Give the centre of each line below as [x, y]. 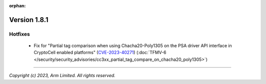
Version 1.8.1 [29, 20]
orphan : [17, 6]
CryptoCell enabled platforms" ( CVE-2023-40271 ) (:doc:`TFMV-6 [100, 53]
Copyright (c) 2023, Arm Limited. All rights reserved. [62, 76]
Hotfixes [19, 34]
